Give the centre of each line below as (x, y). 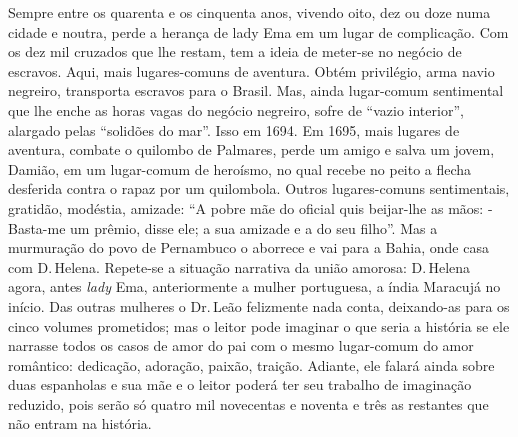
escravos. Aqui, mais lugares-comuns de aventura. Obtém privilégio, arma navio (251, 70)
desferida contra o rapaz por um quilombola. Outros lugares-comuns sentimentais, (259, 188)
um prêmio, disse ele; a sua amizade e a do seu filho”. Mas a (254, 227)
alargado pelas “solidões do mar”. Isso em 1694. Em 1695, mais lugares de (234, 129)
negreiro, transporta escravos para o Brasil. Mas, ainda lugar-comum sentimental (256, 90)
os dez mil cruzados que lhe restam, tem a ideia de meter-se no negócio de (235, 51)
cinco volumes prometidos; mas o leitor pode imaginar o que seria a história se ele (259, 325)
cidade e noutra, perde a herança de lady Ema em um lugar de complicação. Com (258, 31)
